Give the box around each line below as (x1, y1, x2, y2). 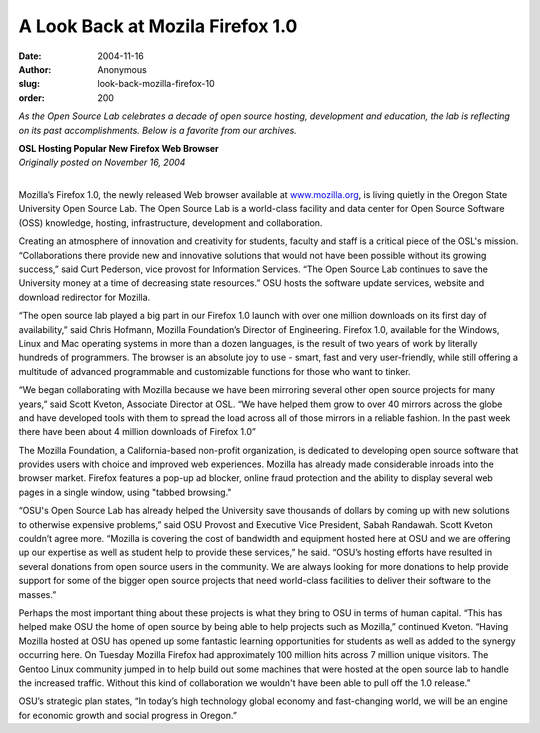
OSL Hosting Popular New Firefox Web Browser (18, 142, 219, 154)
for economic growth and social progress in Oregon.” (18, 709, 237, 721)
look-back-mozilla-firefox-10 (97, 78, 215, 90)
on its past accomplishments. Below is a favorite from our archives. (18, 124, 297, 136)
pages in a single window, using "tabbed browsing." (18, 486, 232, 498)
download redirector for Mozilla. (18, 291, 151, 303)
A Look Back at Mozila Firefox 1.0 (18, 15, 298, 37)
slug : (18, 78, 40, 90)
